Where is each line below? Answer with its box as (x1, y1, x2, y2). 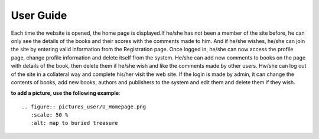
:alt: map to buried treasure (30, 120, 118, 127)
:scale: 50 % (30, 112, 69, 118)
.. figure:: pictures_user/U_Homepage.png (21, 103, 147, 110)
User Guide (11, 9, 67, 22)
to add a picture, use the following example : (11, 90, 121, 97)
